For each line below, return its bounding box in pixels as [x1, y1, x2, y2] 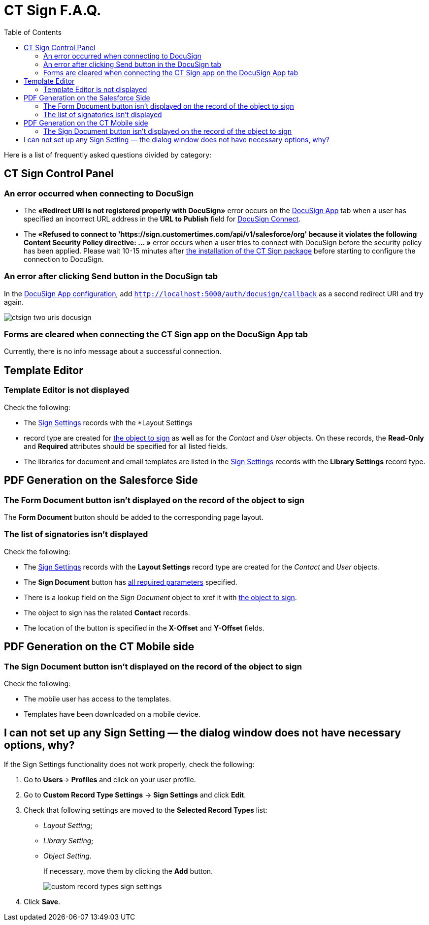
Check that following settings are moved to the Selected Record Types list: [24, 805, 267, 814]
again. [4, 297, 24, 306]
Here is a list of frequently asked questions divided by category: [4, 150, 212, 159]
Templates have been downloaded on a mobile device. [24, 709, 200, 718]
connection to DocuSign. [24, 255, 104, 263]
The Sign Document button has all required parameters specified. [24, 577, 237, 586]
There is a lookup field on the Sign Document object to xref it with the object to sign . [24, 593, 297, 602]
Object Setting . [43, 851, 92, 860]
